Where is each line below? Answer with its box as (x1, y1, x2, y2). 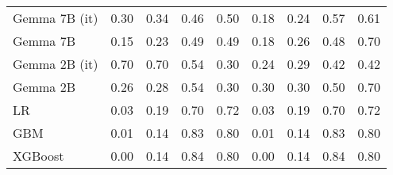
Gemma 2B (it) (13, 55, 98, 73)
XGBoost (13, 146, 64, 165)
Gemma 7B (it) (13, 9, 98, 27)
